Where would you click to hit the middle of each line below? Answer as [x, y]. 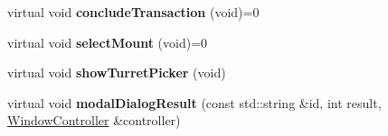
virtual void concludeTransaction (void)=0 [133, 12]
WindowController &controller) [94, 120]
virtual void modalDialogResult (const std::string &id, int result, [194, 102]
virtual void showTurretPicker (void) [117, 73]
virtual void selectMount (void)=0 [108, 42]
